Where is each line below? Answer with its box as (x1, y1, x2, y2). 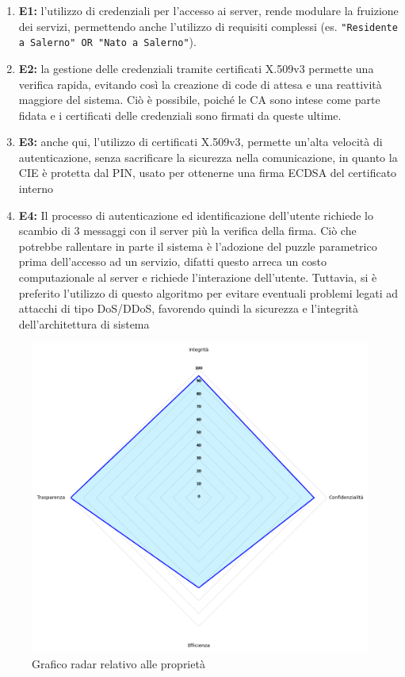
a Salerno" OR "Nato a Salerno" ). (18, 33, 197, 50)
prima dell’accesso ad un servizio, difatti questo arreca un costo (18, 253, 327, 270)
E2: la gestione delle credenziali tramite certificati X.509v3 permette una (18, 60, 374, 76)
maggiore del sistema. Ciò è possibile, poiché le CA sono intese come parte (18, 91, 380, 108)
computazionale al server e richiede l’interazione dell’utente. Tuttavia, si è (18, 269, 377, 286)
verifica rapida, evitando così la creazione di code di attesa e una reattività (18, 75, 382, 92)
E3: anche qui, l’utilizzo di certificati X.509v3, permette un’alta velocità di (18, 133, 383, 150)
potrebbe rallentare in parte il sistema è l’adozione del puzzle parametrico (18, 237, 377, 254)
